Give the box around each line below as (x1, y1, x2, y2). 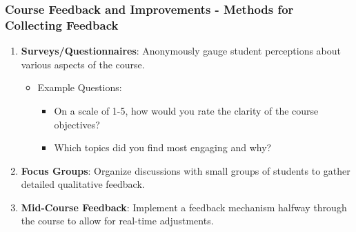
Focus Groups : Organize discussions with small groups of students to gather (21, 163, 350, 177)
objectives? (54, 117, 100, 131)
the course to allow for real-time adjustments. (21, 213, 214, 228)
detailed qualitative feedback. (21, 177, 145, 191)
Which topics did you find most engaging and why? (54, 140, 272, 155)
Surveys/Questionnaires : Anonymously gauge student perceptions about (21, 43, 342, 58)
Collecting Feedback (5, 16, 119, 33)
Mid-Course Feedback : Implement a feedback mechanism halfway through (21, 200, 347, 214)
